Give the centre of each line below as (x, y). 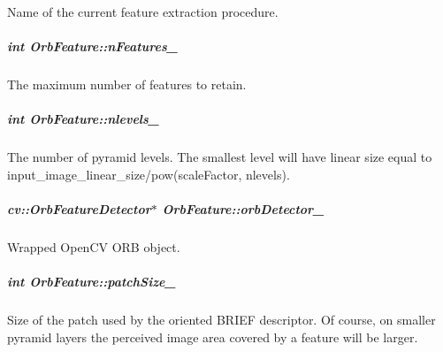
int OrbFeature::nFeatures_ (92, 46)
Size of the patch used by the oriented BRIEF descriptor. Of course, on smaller (221, 320)
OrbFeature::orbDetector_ (243, 209)
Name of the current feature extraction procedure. (143, 11)
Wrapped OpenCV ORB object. (94, 247)
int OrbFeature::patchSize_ (92, 282)
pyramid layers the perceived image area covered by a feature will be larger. (213, 337)
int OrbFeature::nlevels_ (83, 119)
